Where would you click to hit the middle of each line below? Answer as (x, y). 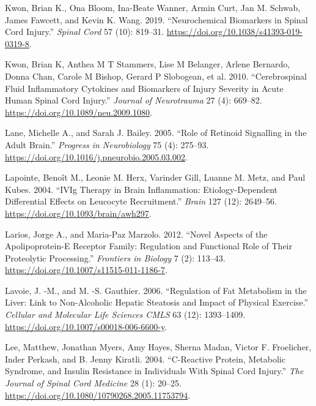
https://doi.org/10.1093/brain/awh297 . (78, 213)
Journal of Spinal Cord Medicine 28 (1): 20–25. (93, 383)
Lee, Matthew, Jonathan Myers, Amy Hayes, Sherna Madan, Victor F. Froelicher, (158, 347)
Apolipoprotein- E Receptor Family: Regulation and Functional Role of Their (149, 246)
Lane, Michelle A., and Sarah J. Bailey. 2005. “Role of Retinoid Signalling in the (156, 133)
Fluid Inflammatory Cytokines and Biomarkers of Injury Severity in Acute (144, 88)
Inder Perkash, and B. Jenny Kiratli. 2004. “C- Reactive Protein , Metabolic (145, 359)
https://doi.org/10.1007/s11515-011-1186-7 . (86, 270)
